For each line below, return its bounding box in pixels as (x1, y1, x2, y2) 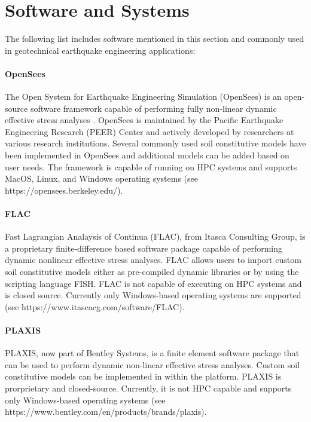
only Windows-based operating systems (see (5, 393, 166, 406)
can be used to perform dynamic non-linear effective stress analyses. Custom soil (5, 358, 300, 371)
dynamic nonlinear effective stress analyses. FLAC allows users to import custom (5, 253, 301, 266)
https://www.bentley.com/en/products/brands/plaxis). (5, 405, 207, 418)
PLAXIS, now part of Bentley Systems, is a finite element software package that (5, 347, 300, 359)
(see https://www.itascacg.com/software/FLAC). (5, 300, 185, 313)
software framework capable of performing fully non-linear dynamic (30, 102, 277, 114)
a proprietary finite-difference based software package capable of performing (5, 241, 282, 254)
